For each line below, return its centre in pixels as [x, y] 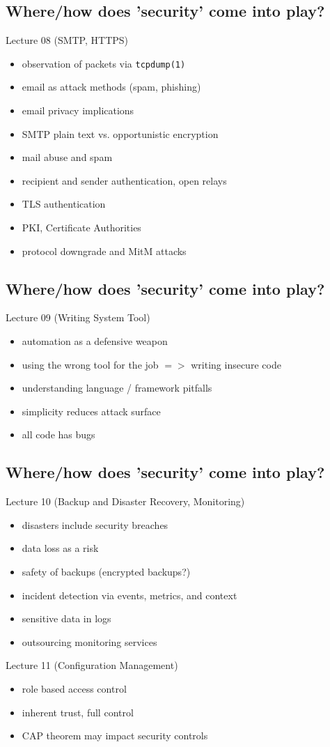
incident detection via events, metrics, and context [129, 595]
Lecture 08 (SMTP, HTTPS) [67, 40]
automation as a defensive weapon [95, 341]
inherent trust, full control [78, 712]
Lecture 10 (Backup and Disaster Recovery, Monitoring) [125, 501]
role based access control [74, 688]
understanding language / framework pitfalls [117, 388]
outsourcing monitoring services [89, 641]
